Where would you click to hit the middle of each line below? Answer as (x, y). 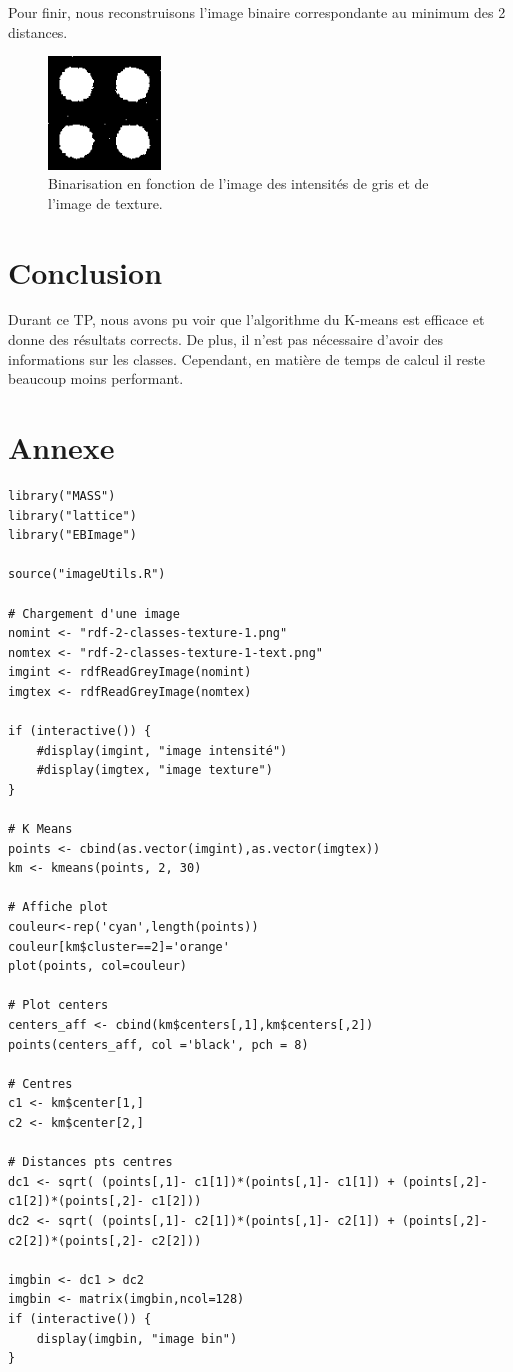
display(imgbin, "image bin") (137, 1338)
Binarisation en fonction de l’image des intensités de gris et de (238, 183)
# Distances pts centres (90, 1162)
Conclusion (85, 271)
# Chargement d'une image (94, 613)
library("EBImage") (72, 535)
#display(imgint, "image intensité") (162, 750)
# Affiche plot (58, 907)
